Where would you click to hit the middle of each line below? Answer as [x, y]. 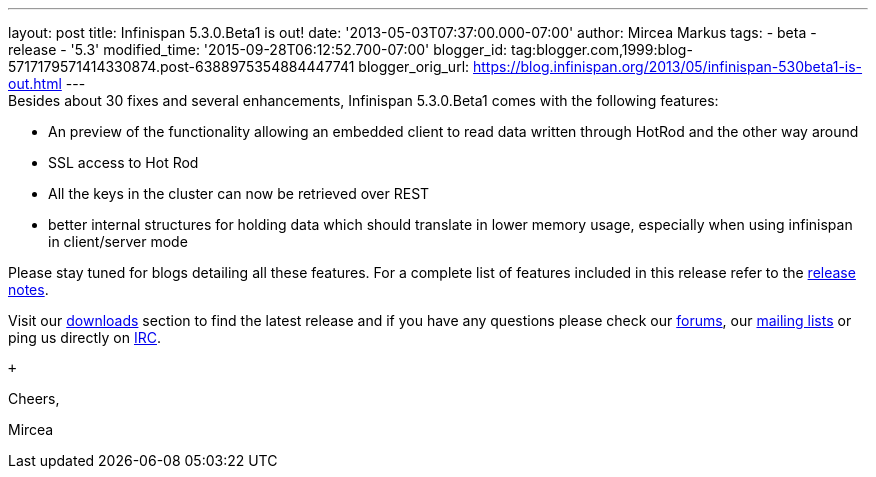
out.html [35, 83]
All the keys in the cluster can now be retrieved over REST [239, 193]
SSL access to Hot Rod [123, 162]
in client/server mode [118, 241]
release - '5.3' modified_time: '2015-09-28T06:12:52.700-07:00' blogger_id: [258, 49]
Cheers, [34, 398]
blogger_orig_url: [414, 66]
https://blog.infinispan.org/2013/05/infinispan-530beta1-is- [668, 66]
